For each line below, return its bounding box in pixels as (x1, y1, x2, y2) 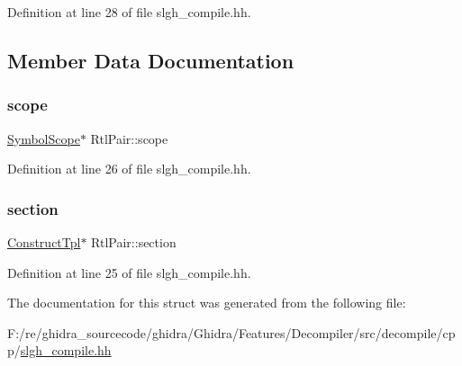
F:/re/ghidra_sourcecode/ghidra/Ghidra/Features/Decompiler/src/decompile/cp (7, 323, 456, 342)
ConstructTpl (7, 233, 81, 251)
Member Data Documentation (7, 46, 294, 74)
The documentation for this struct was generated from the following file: (7, 293, 406, 312)
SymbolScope (7, 129, 80, 147)
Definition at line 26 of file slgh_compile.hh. (7, 159, 251, 178)
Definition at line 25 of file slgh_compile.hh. (7, 263, 251, 281)
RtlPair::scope (90, 129, 168, 147)
